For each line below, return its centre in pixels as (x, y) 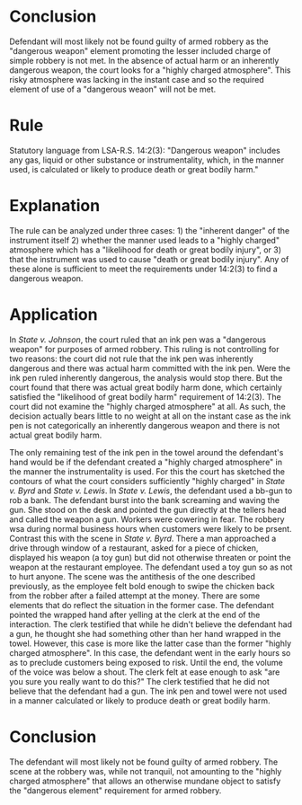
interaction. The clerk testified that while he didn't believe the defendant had (151, 624)
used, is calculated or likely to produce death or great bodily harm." (134, 169)
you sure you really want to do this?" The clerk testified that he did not (139, 681)
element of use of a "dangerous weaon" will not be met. (113, 89)
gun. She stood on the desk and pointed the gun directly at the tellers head (148, 509)
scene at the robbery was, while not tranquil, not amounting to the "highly (146, 771)
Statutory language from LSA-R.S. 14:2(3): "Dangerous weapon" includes (145, 150)
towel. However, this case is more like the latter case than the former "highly (151, 643)
